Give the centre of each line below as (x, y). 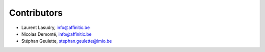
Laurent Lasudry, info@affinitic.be (56, 27)
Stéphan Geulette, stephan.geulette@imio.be (67, 41)
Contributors (36, 13)
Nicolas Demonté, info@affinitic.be (56, 34)
